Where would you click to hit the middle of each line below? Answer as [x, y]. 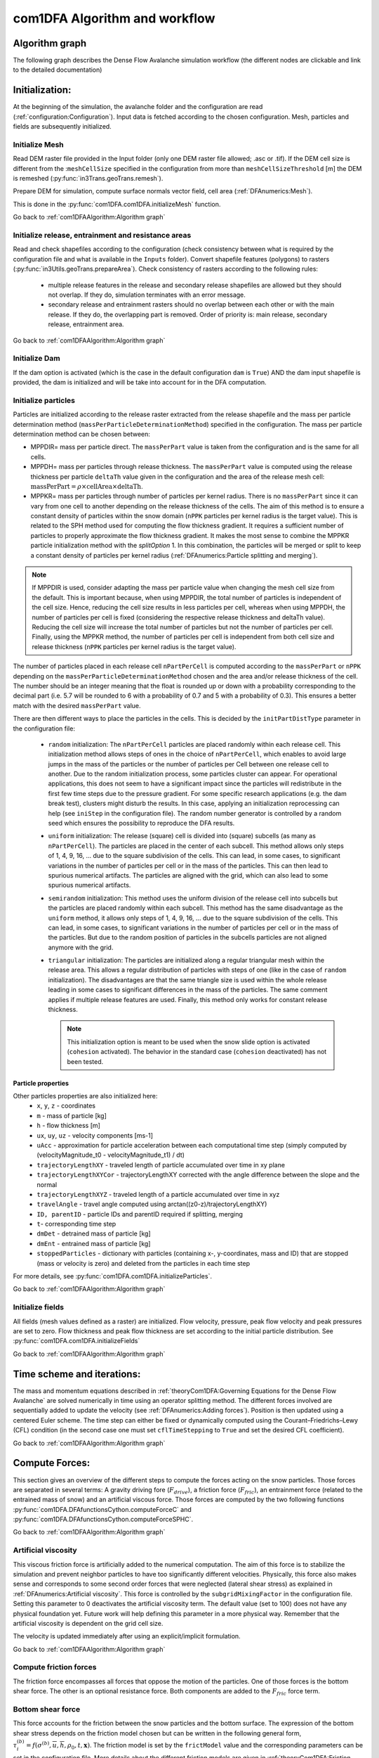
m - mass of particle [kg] [72, 1115]
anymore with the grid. [81, 947]
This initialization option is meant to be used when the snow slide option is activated [188, 1041]
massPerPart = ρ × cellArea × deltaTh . [87, 486]
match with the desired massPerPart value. [77, 705]
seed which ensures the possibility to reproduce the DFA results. [141, 823]
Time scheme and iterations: [77, 1374]
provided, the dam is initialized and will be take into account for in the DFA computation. [140, 383]
